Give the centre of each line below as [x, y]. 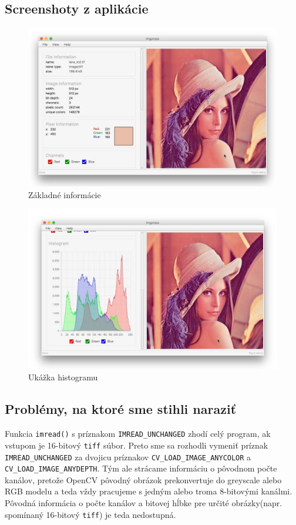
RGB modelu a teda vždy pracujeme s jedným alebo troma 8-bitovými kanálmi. [149, 491]
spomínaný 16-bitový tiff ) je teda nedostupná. [90, 514]
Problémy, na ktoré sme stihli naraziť [121, 409]
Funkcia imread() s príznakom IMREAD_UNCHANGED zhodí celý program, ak [138, 434]
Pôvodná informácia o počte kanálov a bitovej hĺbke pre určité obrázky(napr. [144, 503]
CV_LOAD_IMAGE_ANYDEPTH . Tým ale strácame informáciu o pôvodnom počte [141, 468]
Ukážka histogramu [63, 377]
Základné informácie [65, 194]
